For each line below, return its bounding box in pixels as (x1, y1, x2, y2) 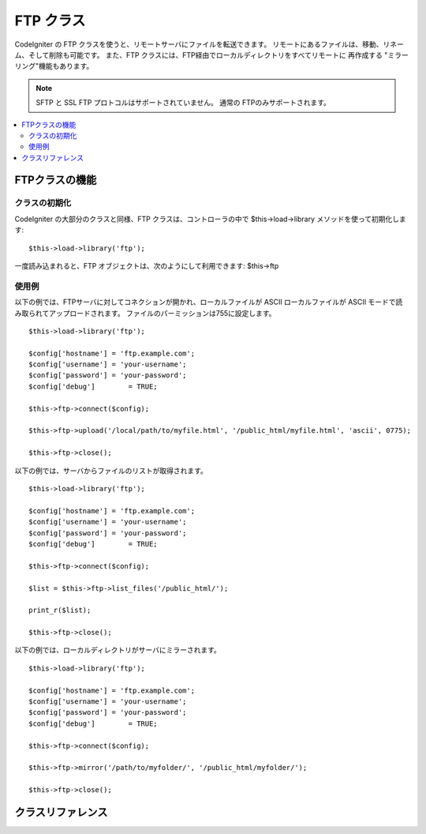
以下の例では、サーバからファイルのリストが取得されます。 (14, 466, 208, 475)
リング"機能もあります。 (14, 62, 94, 71)
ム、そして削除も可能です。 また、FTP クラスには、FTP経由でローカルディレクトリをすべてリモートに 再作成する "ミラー (14, 50, 409, 59)
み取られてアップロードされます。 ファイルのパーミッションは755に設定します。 (14, 308, 276, 317)
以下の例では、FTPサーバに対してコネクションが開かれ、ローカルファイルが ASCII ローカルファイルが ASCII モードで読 (14, 297, 403, 307)
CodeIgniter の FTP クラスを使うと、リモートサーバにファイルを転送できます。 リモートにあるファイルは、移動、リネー (14, 39, 404, 49)
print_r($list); (28, 606, 92, 615)
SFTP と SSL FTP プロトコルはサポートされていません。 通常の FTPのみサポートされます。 (35, 98, 331, 107)
